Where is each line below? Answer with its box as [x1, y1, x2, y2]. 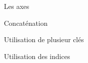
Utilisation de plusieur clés [4, 34, 84, 45]
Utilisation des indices [4, 51, 70, 61]
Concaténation [4, 17, 48, 28]
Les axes [4, 1, 29, 11]
